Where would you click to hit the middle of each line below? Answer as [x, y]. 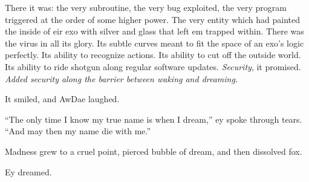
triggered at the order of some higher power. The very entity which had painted [153, 19]
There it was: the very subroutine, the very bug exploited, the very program [146, 7]
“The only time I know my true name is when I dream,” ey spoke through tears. [154, 119]
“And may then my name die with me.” [78, 131]
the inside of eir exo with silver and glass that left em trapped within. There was [154, 31]
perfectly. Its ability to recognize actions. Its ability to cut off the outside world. [153, 55]
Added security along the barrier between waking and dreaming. [122, 78]
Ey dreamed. [28, 171]
